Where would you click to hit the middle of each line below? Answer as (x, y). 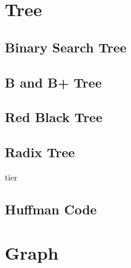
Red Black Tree (54, 117)
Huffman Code (51, 209)
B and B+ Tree (53, 82)
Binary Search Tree (66, 47)
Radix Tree (40, 152)
